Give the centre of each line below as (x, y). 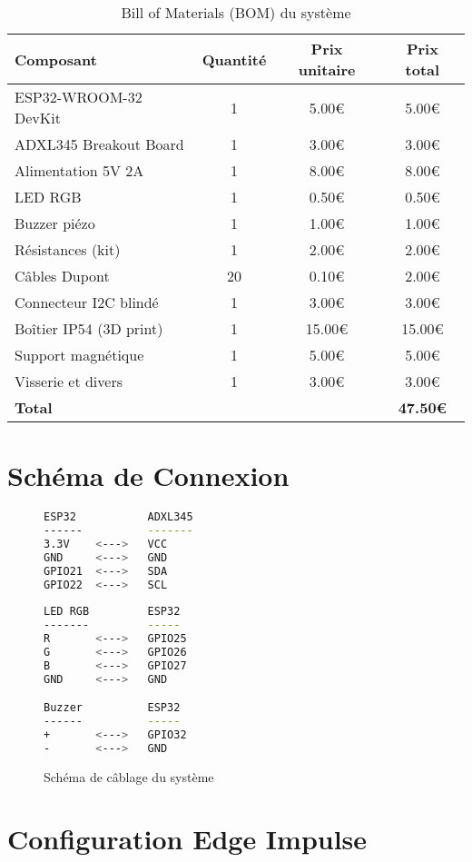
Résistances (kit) (68, 249)
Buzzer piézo (55, 223)
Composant (56, 59)
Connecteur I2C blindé (87, 302)
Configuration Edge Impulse (187, 839)
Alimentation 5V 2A (79, 170)
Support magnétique (79, 355)
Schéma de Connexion (148, 476)
